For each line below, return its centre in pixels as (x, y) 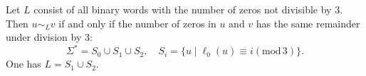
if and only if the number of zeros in (137, 23)
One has (23, 64)
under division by (44, 37)
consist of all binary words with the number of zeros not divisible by (183, 9)
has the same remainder (308, 23)
